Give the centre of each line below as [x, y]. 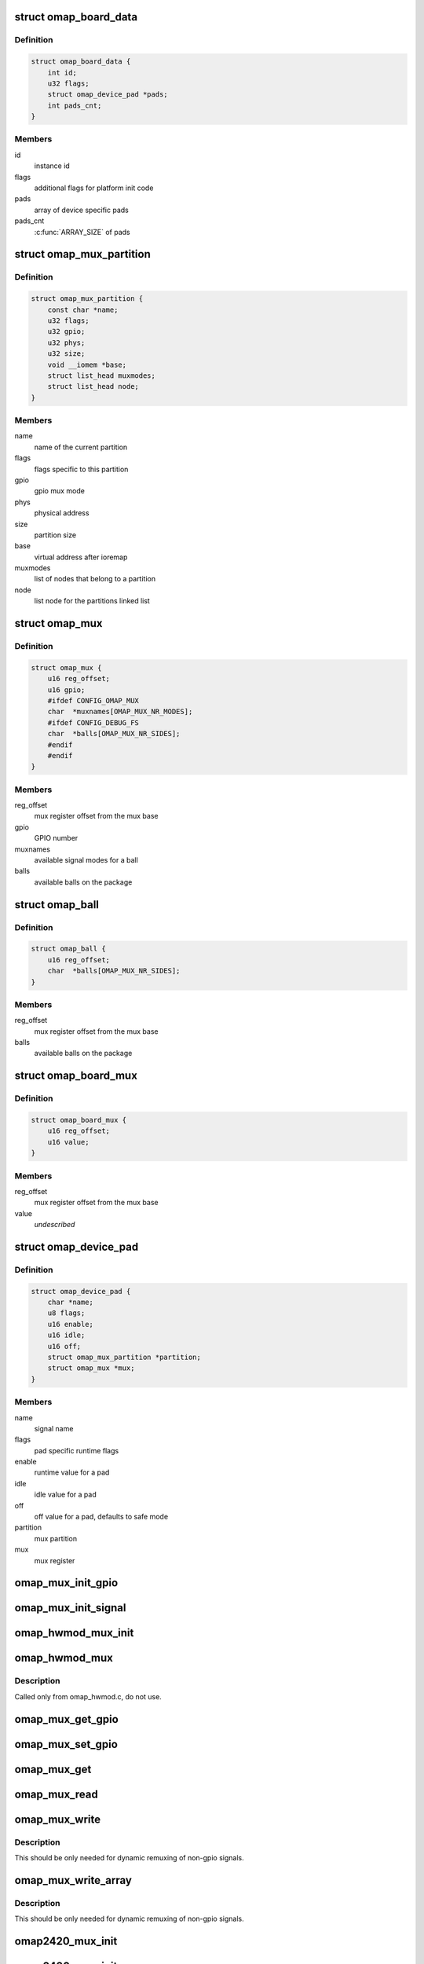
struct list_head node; [93, 387]
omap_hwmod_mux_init [74, 1633]
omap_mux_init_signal [70, 1608]
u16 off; [64, 1346]
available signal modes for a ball [86, 860]
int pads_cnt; [75, 105]
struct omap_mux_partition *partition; [124, 1357]
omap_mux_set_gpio [66, 1744]
